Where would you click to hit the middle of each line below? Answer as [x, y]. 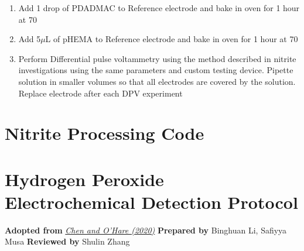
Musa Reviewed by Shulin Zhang [67, 241]
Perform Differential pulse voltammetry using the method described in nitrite [157, 58]
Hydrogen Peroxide [84, 179]
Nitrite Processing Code [105, 133]
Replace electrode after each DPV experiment [100, 93]
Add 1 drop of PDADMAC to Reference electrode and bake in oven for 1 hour [159, 8]
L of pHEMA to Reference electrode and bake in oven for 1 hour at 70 [172, 39]
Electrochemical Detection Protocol [151, 202]
